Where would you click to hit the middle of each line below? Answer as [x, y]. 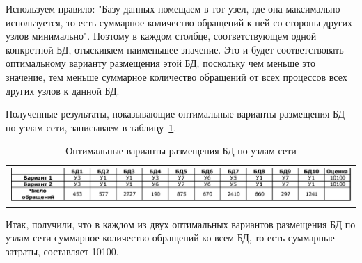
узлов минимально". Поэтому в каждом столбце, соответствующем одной [161, 36]
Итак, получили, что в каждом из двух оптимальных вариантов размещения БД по [181, 224]
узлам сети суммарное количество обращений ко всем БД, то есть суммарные [170, 238]
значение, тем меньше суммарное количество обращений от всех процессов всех [176, 76]
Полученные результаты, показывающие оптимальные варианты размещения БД [175, 114]
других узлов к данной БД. [63, 90]
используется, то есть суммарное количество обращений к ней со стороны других [179, 22]
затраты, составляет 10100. [62, 251]
